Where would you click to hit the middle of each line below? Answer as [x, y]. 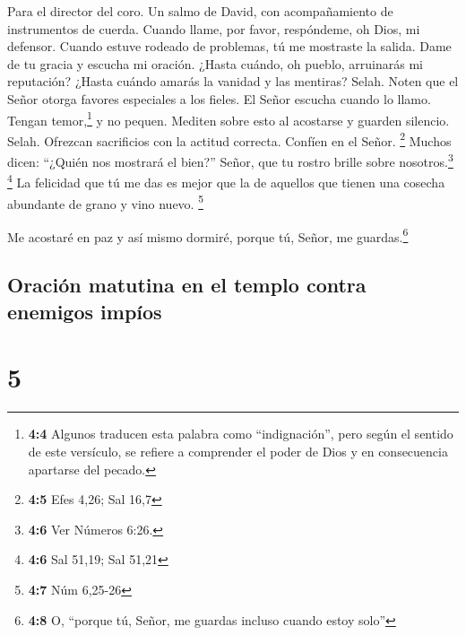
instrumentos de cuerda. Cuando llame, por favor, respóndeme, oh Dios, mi [214, 28]
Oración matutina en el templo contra [187, 285]
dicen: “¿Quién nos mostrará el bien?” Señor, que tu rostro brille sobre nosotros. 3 [230, 160]
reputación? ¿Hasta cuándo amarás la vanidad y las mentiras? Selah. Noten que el [233, 81]
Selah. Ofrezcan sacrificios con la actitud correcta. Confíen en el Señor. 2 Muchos [229, 139]
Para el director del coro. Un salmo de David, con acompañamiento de [200, 11]
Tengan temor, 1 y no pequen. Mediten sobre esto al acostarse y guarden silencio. [229, 118]
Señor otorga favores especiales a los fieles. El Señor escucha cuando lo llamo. [219, 98]
